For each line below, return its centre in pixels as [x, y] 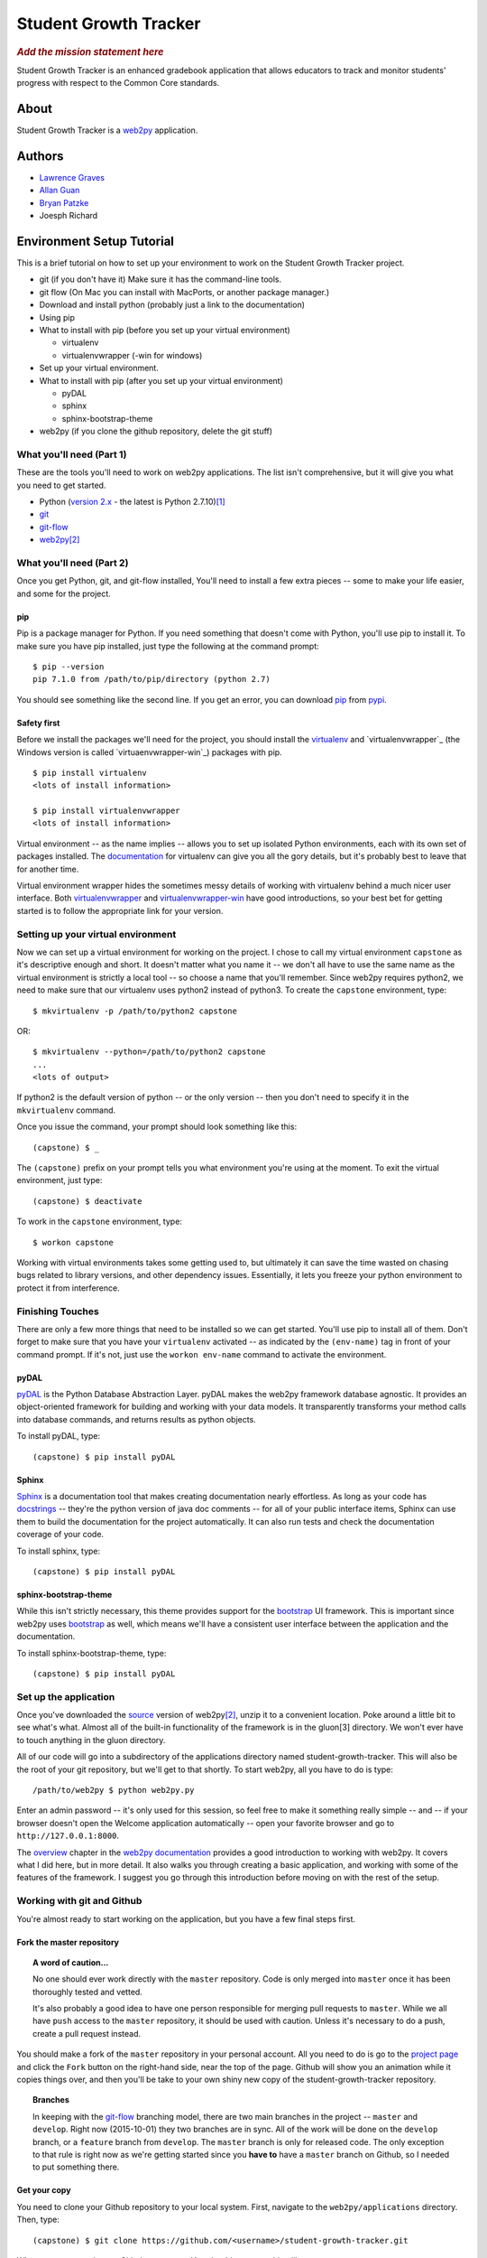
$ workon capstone [74, 1242]
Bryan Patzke [64, 202]
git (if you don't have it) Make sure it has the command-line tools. [161, 279]
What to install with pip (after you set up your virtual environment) [161, 380]
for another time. [48, 869]
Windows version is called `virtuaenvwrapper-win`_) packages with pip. [150, 752]
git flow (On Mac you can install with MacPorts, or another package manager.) [184, 292]
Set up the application [66, 1696]
